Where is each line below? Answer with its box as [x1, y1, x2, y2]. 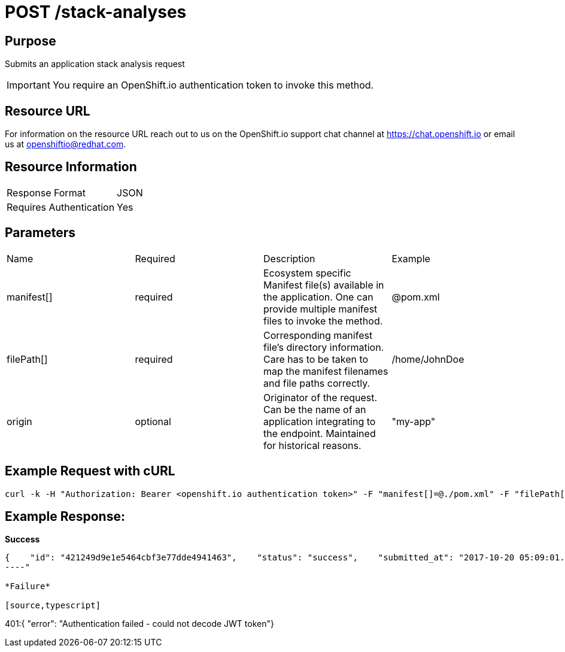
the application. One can [263, 290, 373, 303]
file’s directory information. [263, 341, 384, 353]
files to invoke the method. [263, 314, 383, 327]
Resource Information [5, 159, 137, 175]
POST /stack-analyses [5, 2, 187, 22]
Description [263, 252, 315, 265]
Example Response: [5, 508, 125, 524]
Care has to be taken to [263, 353, 369, 365]
